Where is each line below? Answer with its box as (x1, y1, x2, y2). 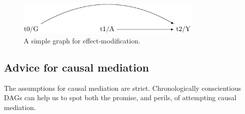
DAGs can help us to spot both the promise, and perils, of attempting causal (4, 92, 237, 103)
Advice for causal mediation (4, 59, 149, 75)
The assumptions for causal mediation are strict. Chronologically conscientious (4, 82, 241, 93)
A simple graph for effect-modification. (24, 35, 140, 45)
